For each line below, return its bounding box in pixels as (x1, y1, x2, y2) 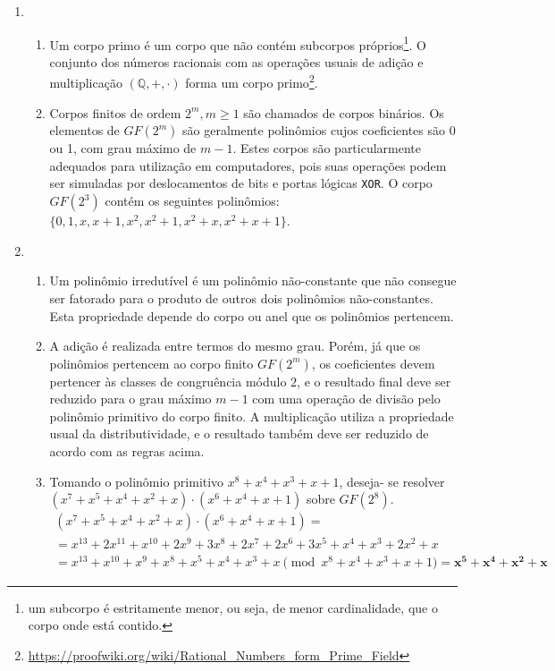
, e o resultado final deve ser (297, 371, 451, 390)
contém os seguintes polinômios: (105, 191, 280, 210)
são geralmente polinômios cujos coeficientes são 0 (182, 121, 456, 140)
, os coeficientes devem (311, 353, 435, 372)
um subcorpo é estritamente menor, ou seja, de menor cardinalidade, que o (28, 598, 438, 616)
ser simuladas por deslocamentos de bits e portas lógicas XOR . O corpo (49, 174, 433, 192)
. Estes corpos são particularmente (232, 139, 422, 157)
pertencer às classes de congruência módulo (49, 371, 287, 390)
